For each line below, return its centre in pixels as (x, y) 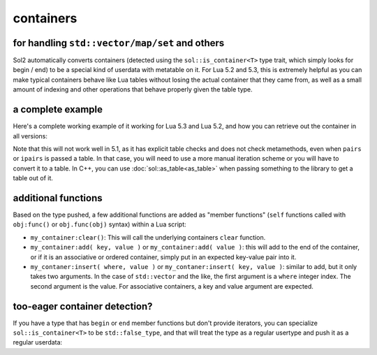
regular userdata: (38, 342)
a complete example (58, 109)
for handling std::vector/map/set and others (119, 43)
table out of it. (33, 178)
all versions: (30, 136)
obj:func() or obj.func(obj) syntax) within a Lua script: (99, 224)
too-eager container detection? (83, 306)
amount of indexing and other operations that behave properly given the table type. (133, 89)
